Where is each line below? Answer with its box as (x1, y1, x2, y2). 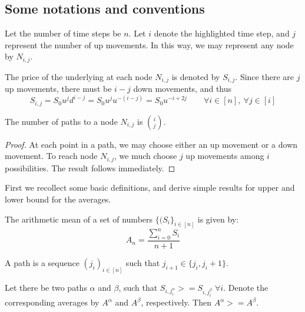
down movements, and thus (133, 82, 232, 95)
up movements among (185, 150, 264, 162)
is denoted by (171, 70, 220, 82)
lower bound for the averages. (5, 193, 111, 205)
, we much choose (114, 150, 177, 162)
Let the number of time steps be (5, 27, 121, 39)
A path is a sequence (5, 256, 79, 268)
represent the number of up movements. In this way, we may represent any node (5, 38, 294, 51)
